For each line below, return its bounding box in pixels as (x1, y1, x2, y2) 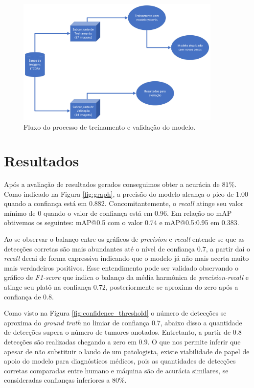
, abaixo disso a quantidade (160, 317, 242, 327)
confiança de (4, 291, 41, 301)
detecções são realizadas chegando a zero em (4, 336, 137, 346)
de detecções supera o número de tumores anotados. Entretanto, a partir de (4, 327, 231, 337)
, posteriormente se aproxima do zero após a (105, 282, 238, 292)
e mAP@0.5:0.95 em (159, 217, 220, 228)
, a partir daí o (206, 243, 250, 253)
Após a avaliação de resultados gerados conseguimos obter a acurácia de (4, 179, 220, 189)
